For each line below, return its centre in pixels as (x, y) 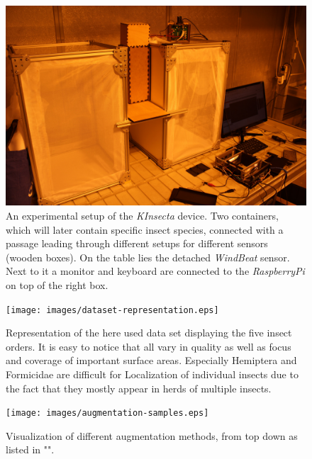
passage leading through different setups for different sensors (137, 243)
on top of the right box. (57, 284)
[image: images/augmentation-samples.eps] (107, 413)
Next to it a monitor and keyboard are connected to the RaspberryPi (155, 271)
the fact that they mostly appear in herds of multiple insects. (139, 388)
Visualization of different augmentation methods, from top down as (152, 435)
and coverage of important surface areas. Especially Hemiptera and (151, 360)
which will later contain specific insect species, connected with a (145, 229)
